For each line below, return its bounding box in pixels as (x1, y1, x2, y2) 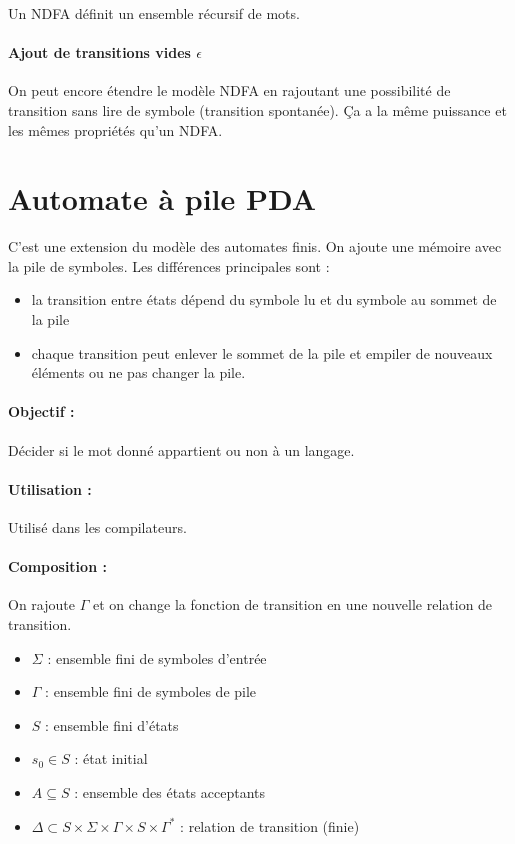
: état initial (74, 748, 148, 769)
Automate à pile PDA (8, 178, 317, 219)
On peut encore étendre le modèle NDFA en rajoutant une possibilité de (8, 80, 451, 101)
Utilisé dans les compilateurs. (8, 517, 187, 538)
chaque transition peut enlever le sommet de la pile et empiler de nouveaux (31, 342, 493, 363)
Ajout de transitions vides (8, 42, 191, 63)
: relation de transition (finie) (180, 815, 360, 836)
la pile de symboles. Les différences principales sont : (8, 255, 330, 276)
